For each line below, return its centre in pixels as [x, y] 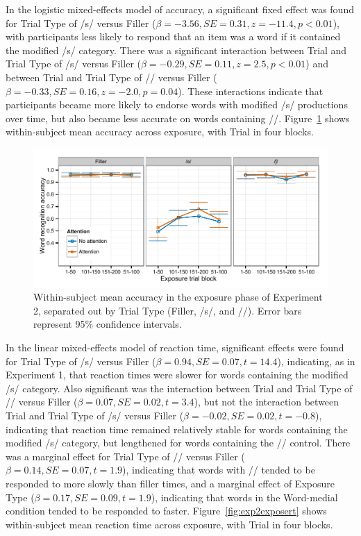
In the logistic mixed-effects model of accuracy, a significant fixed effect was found [180, 9]
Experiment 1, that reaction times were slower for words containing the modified [177, 375]
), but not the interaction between [267, 402]
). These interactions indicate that [251, 91]
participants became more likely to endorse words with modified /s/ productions [177, 104]
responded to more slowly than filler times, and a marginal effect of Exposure [170, 483]
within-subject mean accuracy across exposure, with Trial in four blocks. [160, 132]
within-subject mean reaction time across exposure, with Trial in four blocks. [169, 524]
